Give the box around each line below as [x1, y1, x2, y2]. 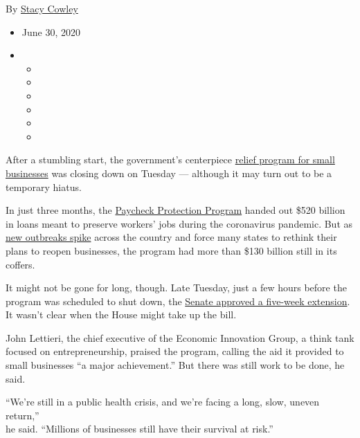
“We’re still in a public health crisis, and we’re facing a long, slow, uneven [6, 394, 320, 409]
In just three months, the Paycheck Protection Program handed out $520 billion [6, 203, 345, 217]
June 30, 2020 [21, 24, 80, 39]
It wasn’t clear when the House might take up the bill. [6, 307, 237, 322]
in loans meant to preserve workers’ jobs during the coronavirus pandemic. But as [6, 216, 353, 230]
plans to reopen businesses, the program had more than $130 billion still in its [6, 243, 337, 257]
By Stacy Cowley [6, 1, 78, 15]
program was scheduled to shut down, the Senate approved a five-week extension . [6, 293, 350, 308]
